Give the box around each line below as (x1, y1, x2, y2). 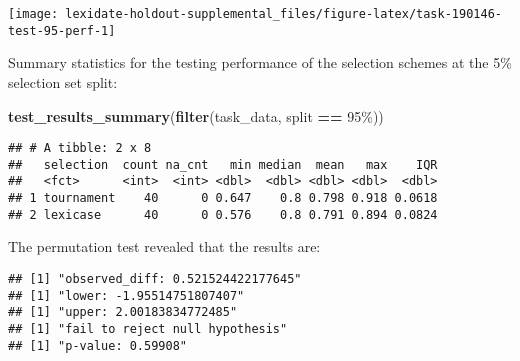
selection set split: (8, 71, 118, 92)
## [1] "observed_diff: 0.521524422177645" (8, 271, 302, 286)
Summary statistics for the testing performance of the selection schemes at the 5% (8, 52, 512, 73)
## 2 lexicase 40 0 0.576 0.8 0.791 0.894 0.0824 (8, 207, 438, 222)
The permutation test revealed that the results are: (8, 236, 321, 257)
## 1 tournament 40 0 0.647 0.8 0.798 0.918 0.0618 (8, 191, 438, 206)
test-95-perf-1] (8, 23, 116, 38)
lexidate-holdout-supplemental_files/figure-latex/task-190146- (65, 7, 502, 21)
